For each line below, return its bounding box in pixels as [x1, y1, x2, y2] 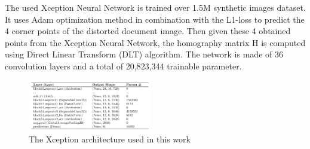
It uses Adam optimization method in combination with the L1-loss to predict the [5, 13, 305, 25]
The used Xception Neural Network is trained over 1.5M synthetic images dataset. [5, 1, 306, 13]
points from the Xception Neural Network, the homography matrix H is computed [5, 36, 306, 48]
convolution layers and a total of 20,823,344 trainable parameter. [5, 59, 242, 72]
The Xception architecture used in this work [29, 133, 191, 145]
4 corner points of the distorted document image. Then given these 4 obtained [5, 25, 291, 37]
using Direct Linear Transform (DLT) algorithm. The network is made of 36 [5, 48, 283, 60]
